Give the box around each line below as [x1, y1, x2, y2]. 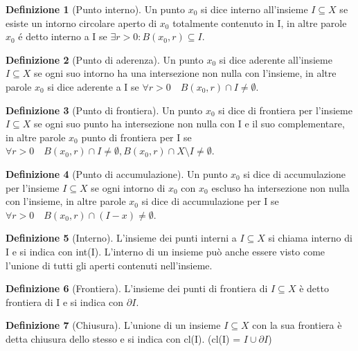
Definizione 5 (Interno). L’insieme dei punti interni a [6, 231, 237, 245]
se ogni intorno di [91, 180, 165, 195]
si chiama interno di [268, 231, 352, 245]
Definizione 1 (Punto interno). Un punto [6, 2, 185, 16]
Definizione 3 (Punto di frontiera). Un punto [6, 102, 203, 117]
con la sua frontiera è [252, 318, 342, 332]
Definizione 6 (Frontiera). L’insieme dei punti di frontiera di [6, 281, 268, 296]
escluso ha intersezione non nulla [211, 180, 350, 195]
